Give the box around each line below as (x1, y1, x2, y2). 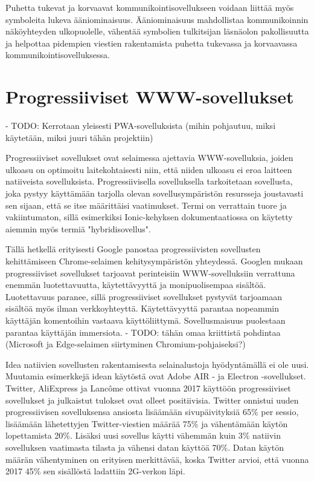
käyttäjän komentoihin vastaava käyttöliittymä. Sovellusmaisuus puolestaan (5, 314, 286, 326)
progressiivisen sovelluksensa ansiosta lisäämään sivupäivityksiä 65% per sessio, (5, 405, 299, 418)
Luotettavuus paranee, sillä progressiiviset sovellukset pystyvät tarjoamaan (5, 290, 282, 303)
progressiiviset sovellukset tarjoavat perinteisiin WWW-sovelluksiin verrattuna (5, 266, 295, 279)
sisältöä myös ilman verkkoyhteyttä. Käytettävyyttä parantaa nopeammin (5, 302, 279, 315)
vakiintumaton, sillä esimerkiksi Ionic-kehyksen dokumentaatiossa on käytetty (5, 211, 293, 223)
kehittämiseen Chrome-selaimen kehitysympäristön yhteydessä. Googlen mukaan (5, 255, 303, 267)
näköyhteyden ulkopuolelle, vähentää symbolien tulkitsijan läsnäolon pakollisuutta (5, 25, 309, 38)
